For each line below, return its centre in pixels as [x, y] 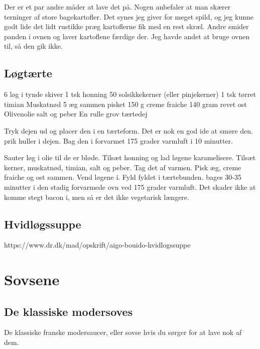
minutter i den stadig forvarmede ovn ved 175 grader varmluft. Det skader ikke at [130, 187]
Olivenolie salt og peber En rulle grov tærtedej [76, 114]
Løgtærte [28, 73]
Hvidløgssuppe [43, 224]
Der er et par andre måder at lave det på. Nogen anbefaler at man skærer [117, 7]
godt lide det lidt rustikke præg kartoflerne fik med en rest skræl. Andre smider [126, 26]
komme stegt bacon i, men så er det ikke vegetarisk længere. [97, 197]
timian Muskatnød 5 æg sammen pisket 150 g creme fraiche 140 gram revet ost [125, 104]
